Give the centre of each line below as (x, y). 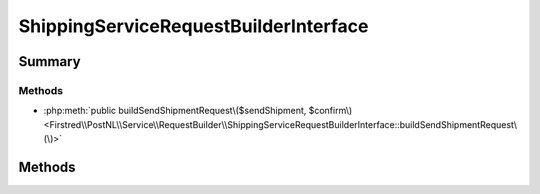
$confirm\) (330, 111)
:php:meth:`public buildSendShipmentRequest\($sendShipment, (175, 111)
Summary (49, 61)
